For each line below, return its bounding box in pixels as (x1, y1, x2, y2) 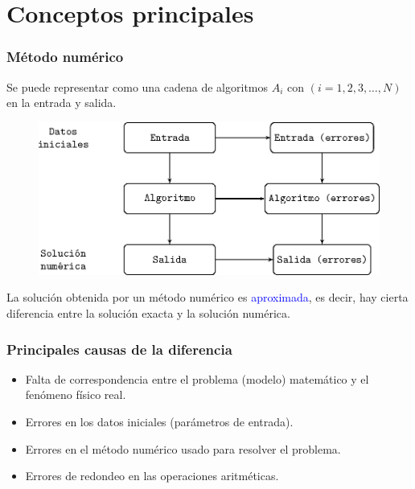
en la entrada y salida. (6, 94, 117, 111)
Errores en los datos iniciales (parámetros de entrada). (25, 413, 294, 430)
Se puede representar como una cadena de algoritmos (6, 78, 269, 95)
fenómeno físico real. (25, 386, 126, 403)
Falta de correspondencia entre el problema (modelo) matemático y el (25, 370, 369, 387)
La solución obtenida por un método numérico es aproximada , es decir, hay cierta (6, 289, 409, 306)
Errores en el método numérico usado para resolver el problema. (25, 440, 341, 457)
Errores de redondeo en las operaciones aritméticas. (25, 467, 279, 484)
